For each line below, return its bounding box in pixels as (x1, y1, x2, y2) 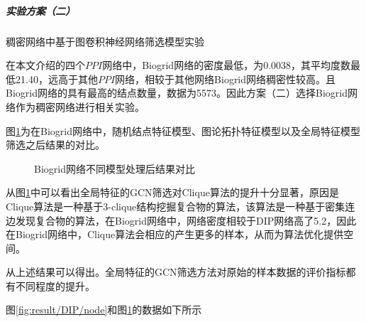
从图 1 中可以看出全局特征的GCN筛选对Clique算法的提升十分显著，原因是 (6, 185, 339, 200)
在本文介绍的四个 (6, 58, 85, 73)
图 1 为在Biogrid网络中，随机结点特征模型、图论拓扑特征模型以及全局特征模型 (6, 123, 360, 138)
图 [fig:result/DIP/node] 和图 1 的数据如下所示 (6, 302, 202, 317)
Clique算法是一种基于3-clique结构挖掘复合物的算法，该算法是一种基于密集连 (6, 198, 355, 213)
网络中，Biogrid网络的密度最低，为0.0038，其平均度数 (102, 58, 351, 73)
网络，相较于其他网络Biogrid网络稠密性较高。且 (115, 71, 336, 86)
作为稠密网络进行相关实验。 (15, 99, 145, 114)
